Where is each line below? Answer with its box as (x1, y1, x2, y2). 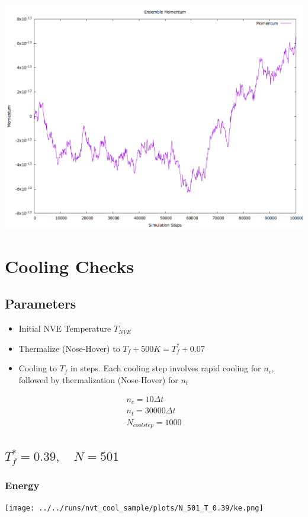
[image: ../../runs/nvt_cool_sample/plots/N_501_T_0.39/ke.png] (5, 504, 264, 512)
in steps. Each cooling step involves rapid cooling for (70, 362, 261, 374)
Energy (5, 477, 40, 492)
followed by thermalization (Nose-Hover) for (18, 373, 178, 386)
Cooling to (18, 362, 57, 374)
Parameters (5, 294, 76, 313)
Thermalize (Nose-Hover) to (18, 342, 120, 354)
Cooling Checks (5, 253, 134, 278)
